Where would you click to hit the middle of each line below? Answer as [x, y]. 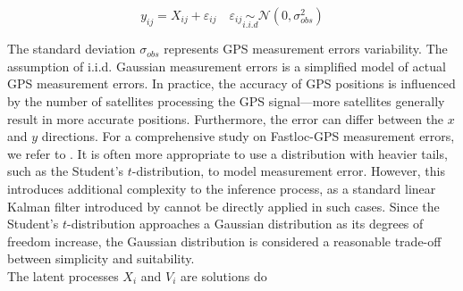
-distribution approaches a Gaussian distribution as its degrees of [245, 224]
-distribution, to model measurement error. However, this [288, 171]
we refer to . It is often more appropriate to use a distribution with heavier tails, [227, 153]
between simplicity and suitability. [101, 258]
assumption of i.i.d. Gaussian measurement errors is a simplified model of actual [227, 66]
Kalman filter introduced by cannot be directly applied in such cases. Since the [223, 206]
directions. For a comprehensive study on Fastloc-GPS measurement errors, [248, 136]
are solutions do [224, 275]
